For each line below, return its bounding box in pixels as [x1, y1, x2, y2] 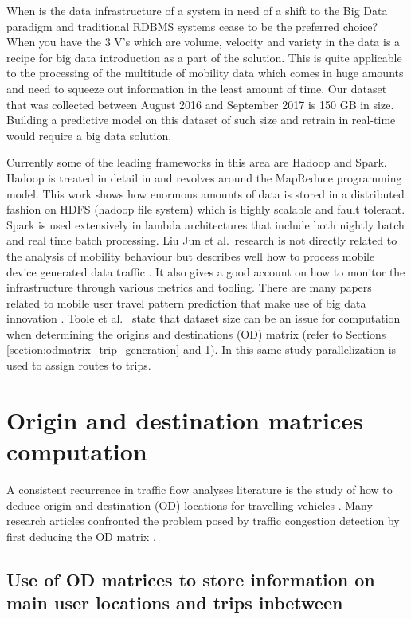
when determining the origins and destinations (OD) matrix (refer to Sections [6, 325, 386, 342]
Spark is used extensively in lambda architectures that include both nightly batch [6, 216, 405, 233]
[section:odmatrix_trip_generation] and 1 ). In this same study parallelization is [6, 341, 397, 358]
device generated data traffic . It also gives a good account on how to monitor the [6, 263, 405, 280]
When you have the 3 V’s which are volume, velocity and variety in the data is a [6, 33, 401, 50]
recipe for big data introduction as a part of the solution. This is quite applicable [6, 49, 402, 65]
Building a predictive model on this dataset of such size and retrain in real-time [6, 112, 396, 128]
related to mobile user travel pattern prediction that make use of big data [6, 294, 366, 311]
